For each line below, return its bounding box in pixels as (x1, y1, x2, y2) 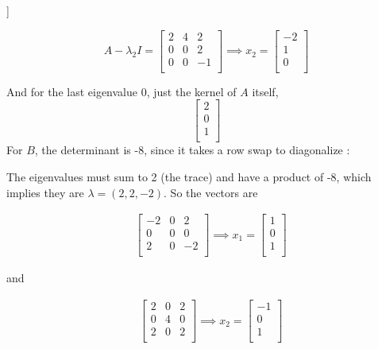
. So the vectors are (164, 184, 258, 200)
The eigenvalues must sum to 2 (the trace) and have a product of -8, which (6, 169, 372, 185)
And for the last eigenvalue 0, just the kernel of (6, 83, 237, 99)
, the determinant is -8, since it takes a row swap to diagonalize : (34, 142, 350, 158)
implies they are (6, 184, 84, 200)
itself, (252, 83, 279, 99)
